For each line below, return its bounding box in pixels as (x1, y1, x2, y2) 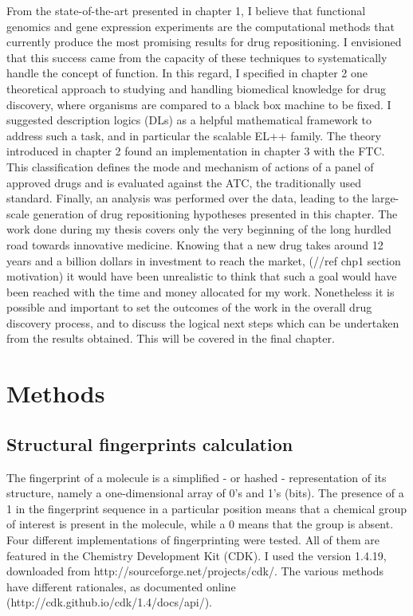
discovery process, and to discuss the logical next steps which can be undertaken (6, 314, 399, 331)
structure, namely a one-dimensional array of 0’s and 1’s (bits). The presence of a (6, 485, 404, 501)
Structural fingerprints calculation (6, 431, 293, 456)
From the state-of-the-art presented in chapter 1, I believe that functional (6, 2, 366, 18)
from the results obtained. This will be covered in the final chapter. (6, 330, 335, 347)
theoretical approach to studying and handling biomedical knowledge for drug (6, 80, 386, 96)
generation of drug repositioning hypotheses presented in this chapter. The (33, 205, 398, 222)
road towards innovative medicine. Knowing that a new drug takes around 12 (6, 236, 383, 253)
